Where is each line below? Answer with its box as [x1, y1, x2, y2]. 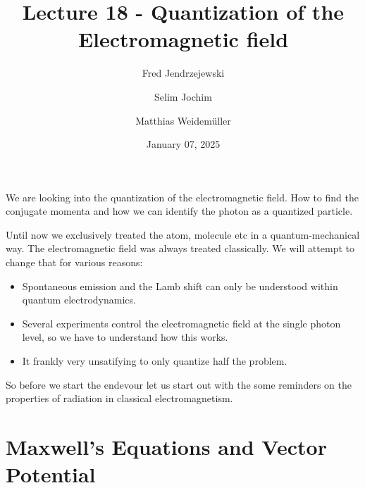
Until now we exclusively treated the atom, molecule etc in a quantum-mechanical [6, 227, 360, 242]
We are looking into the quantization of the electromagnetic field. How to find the [6, 189, 359, 204]
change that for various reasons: [6, 255, 143, 270]
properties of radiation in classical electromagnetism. [6, 391, 233, 406]
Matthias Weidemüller [135, 113, 231, 127]
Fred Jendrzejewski [142, 65, 225, 80]
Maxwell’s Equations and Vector [6, 432, 327, 461]
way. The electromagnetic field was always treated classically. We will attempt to [6, 241, 354, 256]
